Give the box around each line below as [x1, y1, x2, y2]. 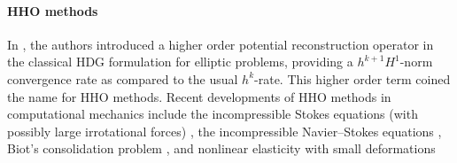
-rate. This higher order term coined [254, 69, 451, 88]
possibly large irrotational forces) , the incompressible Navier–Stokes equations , [7, 121, 442, 140]
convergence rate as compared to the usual [7, 69, 238, 88]
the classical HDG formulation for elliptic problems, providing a [7, 52, 353, 71]
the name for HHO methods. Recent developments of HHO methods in [7, 87, 391, 105]
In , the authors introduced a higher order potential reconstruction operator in [7, 35, 434, 53]
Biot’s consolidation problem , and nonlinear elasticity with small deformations [7, 139, 436, 158]
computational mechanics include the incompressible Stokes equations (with [7, 105, 418, 123]
